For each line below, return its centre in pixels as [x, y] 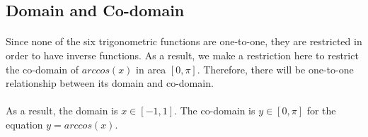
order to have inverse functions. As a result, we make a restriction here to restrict [182, 55]
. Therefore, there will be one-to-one [275, 69]
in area [151, 69]
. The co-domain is [215, 111]
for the [321, 111]
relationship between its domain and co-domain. [110, 83]
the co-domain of [42, 69]
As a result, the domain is [62, 111]
